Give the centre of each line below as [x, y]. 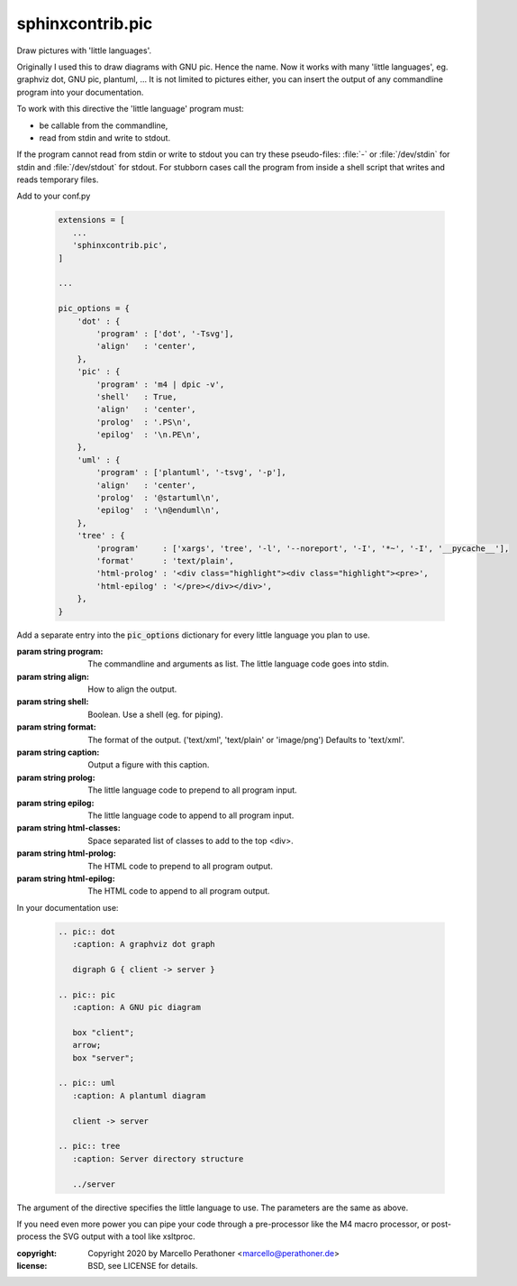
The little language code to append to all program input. [191, 815]
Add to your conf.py [54, 196]
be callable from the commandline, [104, 125]
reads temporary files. [58, 179]
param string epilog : [55, 803]
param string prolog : [56, 777]
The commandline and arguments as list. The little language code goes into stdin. [238, 664]
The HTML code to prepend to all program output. [181, 866]
